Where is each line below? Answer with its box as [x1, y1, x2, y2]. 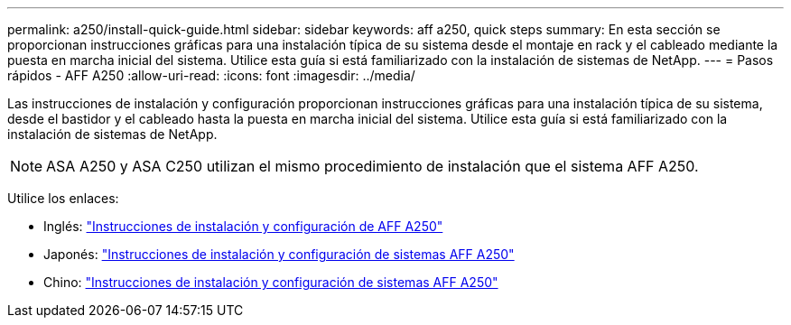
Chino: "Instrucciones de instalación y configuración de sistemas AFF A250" [43, 274, 498, 290]
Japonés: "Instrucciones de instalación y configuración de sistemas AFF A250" [43, 246, 515, 262]
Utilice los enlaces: [7, 190, 119, 206]
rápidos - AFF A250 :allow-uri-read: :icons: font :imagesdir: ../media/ [7, 68, 415, 83]
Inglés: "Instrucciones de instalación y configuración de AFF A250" [43, 218, 443, 234]
